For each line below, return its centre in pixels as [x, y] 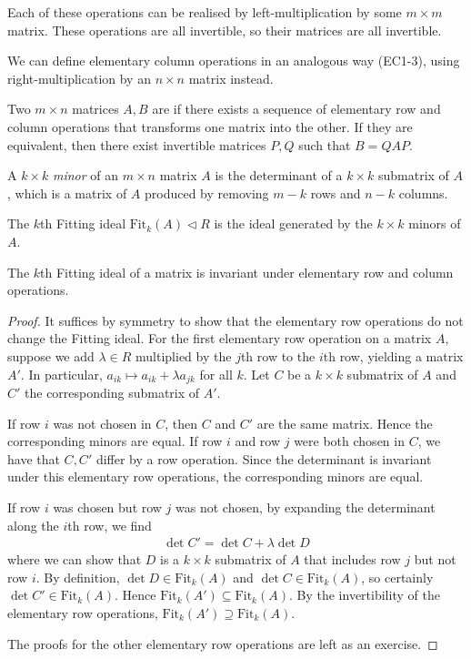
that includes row [352, 559]
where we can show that [75, 559]
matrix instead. [231, 78]
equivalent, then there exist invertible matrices [137, 144]
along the [33, 525]
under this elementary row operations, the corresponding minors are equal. [215, 477]
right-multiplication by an [79, 78]
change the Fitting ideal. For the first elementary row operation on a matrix [220, 338]
